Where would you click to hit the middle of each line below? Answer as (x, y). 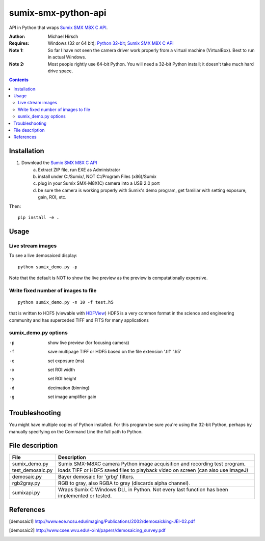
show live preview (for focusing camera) (89, 342)
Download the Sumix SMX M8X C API (59, 163)
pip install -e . (39, 218)
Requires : (19, 43)
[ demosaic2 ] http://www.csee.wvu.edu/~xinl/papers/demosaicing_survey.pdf (87, 530)
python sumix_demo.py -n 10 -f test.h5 (66, 302)
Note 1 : (16, 50)
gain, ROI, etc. (52, 197)
